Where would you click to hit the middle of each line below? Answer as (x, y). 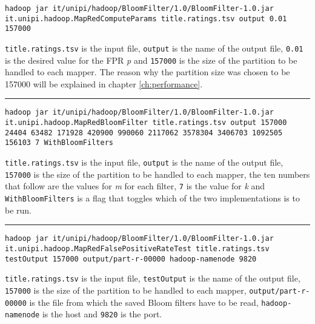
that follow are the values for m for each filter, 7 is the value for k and (135, 186)
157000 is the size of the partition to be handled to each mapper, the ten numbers (157, 174)
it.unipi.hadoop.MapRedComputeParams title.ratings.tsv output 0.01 (146, 19)
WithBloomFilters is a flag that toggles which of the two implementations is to (152, 198)
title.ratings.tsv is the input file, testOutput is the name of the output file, (153, 278)
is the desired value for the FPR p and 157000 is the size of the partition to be (151, 60)
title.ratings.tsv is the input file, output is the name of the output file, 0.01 (154, 48)
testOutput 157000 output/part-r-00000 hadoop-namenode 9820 (131, 259)
